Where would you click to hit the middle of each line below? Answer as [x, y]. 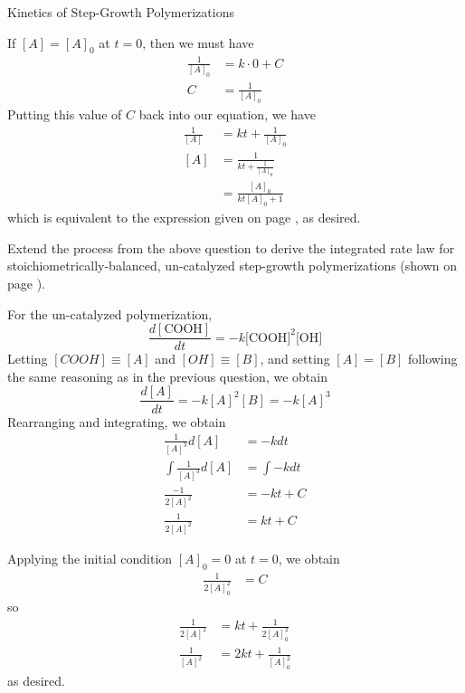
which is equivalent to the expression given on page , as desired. [184, 218]
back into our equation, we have [227, 114]
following [433, 359]
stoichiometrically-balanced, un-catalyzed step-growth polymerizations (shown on [232, 266]
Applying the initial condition [90, 558]
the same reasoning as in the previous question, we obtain [167, 376]
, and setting [295, 359]
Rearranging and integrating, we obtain [117, 421]
